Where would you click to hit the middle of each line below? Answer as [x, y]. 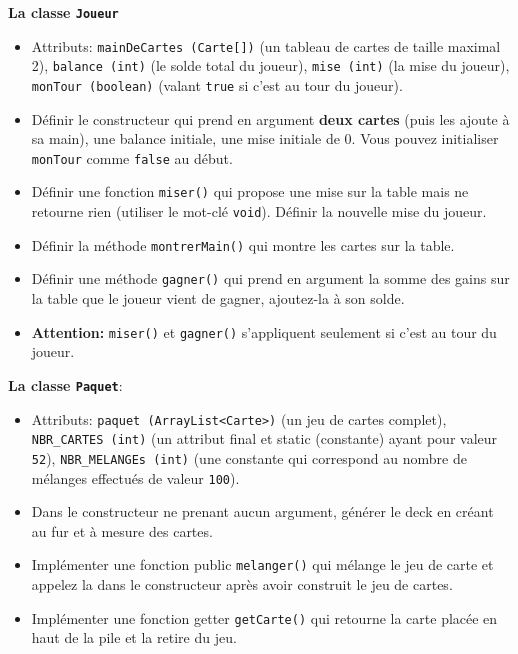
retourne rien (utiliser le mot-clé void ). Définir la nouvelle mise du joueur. [259, 211]
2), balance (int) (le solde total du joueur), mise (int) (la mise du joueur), [270, 65]
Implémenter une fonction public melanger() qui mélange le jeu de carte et [262, 564]
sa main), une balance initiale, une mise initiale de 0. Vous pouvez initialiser [265, 138]
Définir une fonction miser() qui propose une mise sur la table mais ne [250, 191]
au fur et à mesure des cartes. [122, 530]
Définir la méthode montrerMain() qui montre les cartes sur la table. [243, 244]
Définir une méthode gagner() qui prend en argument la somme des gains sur [270, 278]
